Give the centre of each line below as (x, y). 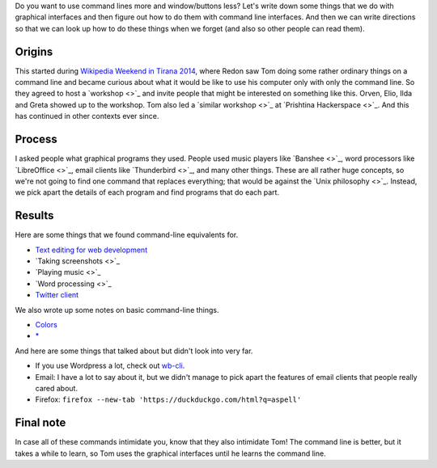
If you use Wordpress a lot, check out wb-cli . (110, 366)
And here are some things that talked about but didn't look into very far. (134, 351)
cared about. (57, 388)
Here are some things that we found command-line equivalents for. (127, 235)
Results (34, 215)
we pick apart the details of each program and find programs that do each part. (147, 192)
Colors (47, 324)
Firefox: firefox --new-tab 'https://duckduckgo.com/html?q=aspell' (168, 399)
